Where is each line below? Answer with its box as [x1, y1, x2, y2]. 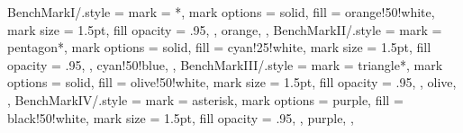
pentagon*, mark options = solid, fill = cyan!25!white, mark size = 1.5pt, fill [7, 38, 431, 57]
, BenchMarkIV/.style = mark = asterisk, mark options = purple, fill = [7, 90, 404, 109]
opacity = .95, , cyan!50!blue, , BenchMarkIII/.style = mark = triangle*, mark [7, 55, 443, 74]
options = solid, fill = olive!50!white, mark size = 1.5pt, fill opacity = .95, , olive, [7, 73, 457, 92]
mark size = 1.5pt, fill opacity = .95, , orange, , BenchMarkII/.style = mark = [7, 20, 442, 39]
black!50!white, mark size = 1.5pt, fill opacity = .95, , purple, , [7, 108, 354, 127]
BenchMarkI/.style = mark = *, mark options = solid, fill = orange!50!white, [7, 3, 435, 21]
